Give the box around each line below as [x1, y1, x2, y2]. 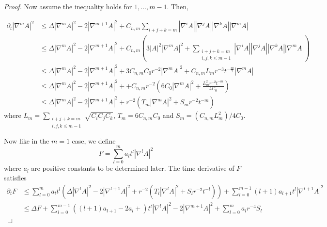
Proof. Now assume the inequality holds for [4, 1, 132, 11]
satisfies [4, 173, 27, 182]
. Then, [167, 1, 188, 11]
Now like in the [4, 135, 49, 146]
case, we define [72, 135, 116, 146]
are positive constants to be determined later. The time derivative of [31, 163, 234, 173]
